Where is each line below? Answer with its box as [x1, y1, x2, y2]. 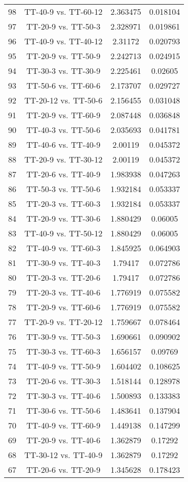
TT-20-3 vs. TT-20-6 [26, 272, 101, 283]
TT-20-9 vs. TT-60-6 [26, 301, 101, 313]
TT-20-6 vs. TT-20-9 [26, 464, 101, 475]
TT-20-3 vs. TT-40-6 [26, 286, 101, 298]
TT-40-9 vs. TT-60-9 [26, 419, 101, 431]
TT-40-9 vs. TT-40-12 [24, 35, 103, 47]
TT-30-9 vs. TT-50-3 [26, 331, 101, 342]
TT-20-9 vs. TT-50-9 [26, 50, 101, 62]
